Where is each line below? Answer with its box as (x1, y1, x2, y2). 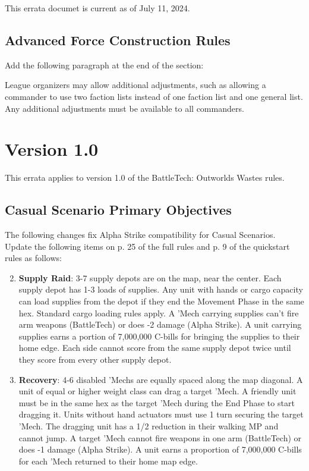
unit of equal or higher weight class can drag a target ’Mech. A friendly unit (18, 385, 297, 397)
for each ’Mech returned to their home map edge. (18, 454, 198, 467)
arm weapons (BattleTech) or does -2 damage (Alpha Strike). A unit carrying (18, 318, 302, 331)
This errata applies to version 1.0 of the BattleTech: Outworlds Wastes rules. (5, 171, 285, 184)
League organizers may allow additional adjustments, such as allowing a (5, 78, 266, 91)
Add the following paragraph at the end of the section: (5, 58, 204, 71)
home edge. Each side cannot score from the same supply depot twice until (18, 341, 291, 354)
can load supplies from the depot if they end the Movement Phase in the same (18, 295, 304, 307)
